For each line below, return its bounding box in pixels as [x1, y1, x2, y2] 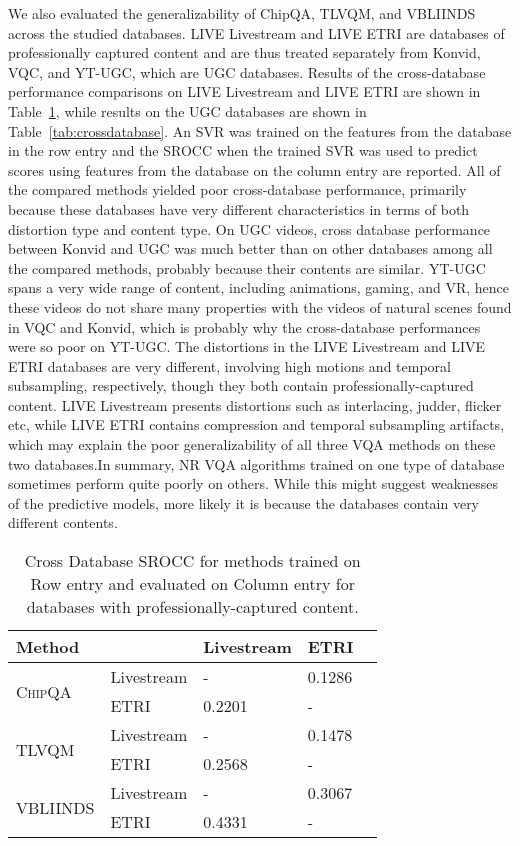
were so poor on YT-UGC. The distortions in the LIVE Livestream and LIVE [8, 336, 486, 357]
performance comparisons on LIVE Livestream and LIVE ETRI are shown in [8, 81, 481, 102]
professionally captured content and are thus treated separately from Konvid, [8, 42, 481, 63]
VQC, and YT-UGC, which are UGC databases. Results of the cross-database [8, 61, 486, 82]
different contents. [8, 512, 118, 533]
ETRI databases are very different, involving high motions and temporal [8, 355, 451, 376]
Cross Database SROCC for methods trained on [24, 549, 361, 573]
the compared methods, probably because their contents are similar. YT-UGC [8, 257, 486, 278]
